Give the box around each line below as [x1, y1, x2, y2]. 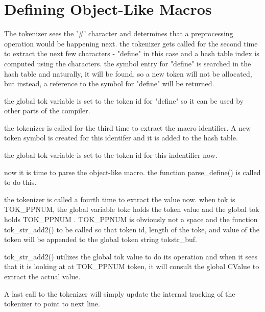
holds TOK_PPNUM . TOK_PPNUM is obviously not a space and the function [4, 214, 258, 225]
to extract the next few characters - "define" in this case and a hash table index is [4, 48, 259, 59]
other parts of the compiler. [4, 105, 90, 116]
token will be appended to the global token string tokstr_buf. [4, 234, 197, 245]
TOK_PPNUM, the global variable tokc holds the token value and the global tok [4, 204, 259, 214]
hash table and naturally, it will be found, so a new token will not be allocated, [4, 68, 252, 79]
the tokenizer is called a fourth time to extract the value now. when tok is [4, 194, 235, 204]
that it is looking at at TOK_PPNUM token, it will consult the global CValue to [4, 261, 259, 272]
